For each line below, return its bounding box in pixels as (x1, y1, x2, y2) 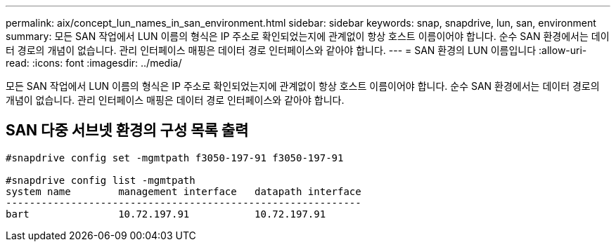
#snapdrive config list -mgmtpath (6, 174, 195, 186)
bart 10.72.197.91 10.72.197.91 (6, 208, 326, 220)
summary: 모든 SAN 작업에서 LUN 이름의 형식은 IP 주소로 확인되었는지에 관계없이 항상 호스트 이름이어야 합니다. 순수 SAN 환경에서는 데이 (6, 30, 610, 42)
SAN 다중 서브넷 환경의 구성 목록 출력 (6, 121, 249, 140)
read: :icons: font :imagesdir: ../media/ (6, 57, 182, 69)
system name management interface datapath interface (6, 185, 361, 197)
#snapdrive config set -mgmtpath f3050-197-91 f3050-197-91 (6, 152, 344, 163)
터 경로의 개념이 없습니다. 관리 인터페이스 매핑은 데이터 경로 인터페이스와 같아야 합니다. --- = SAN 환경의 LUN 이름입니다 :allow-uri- (6, 44, 587, 56)
